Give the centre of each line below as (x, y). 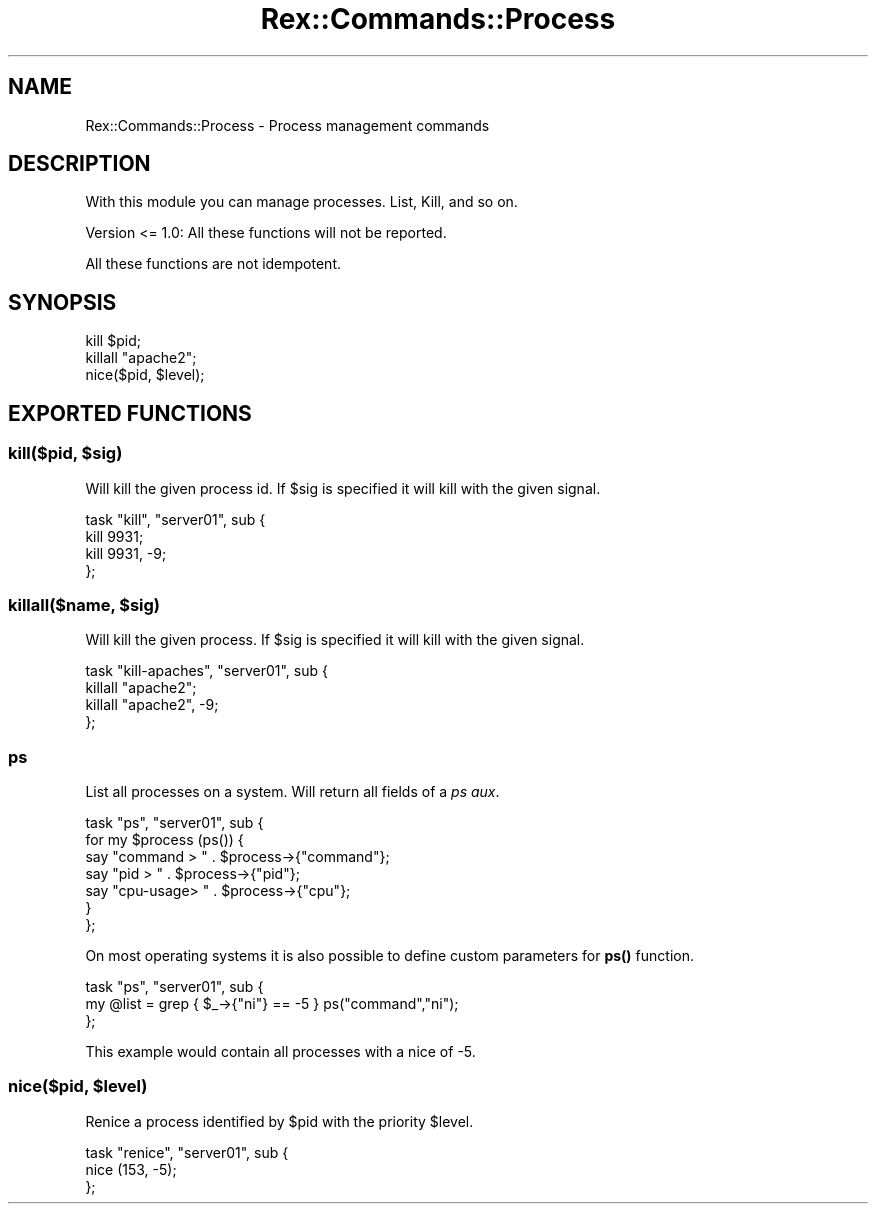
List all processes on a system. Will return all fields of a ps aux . (292, 791)
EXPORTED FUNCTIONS (130, 413)
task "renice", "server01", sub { (187, 1152)
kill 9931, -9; (126, 553)
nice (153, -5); (131, 1169)
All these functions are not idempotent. (213, 264)
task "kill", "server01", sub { (175, 519)
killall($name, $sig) (84, 604)
